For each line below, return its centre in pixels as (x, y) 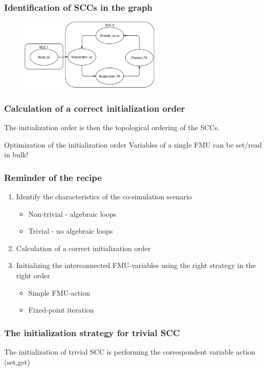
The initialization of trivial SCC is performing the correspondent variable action (130, 352)
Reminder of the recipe (53, 177)
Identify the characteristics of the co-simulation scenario (104, 197)
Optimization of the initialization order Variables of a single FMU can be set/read (133, 144)
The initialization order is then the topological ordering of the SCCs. (112, 127)
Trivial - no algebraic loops (71, 231)
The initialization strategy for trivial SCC (92, 332)
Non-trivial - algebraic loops (72, 213)
